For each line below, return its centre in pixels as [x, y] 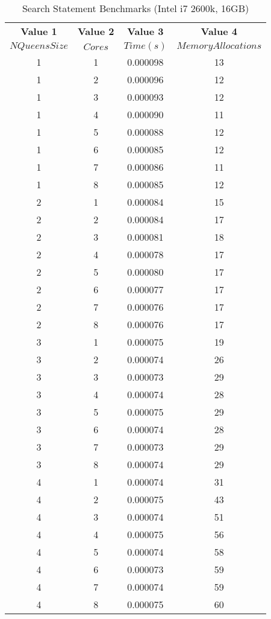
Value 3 [145, 31]
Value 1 [39, 31]
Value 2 [96, 31]
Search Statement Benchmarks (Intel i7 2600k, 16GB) [135, 8]
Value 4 [219, 31]
